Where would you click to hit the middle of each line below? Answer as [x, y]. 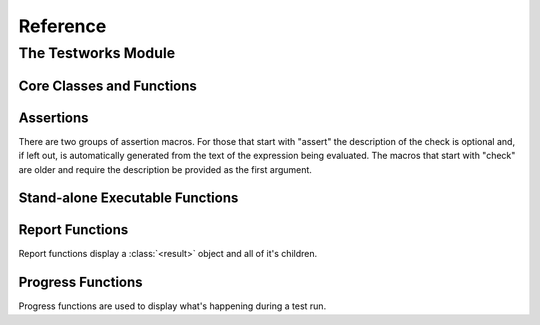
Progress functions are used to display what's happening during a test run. [172, 306]
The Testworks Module [97, 53]
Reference [62, 26]
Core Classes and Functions [107, 85]
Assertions [53, 117]
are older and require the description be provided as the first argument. [165, 169]
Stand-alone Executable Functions [128, 198]
